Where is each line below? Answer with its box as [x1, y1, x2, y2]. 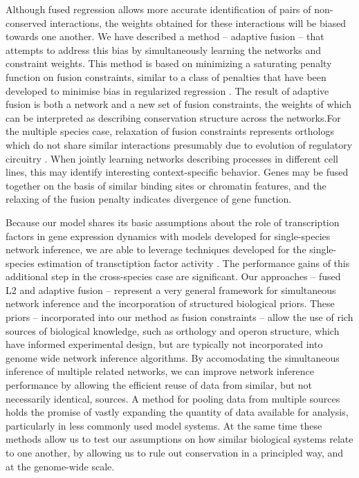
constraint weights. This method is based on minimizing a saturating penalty [6, 56, 332, 71]
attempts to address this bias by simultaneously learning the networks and [6, 42, 322, 57]
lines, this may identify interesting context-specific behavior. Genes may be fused [6, 165, 349, 179]
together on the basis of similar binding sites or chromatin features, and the [6, 178, 326, 192]
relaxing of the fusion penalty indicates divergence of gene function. [6, 192, 292, 206]
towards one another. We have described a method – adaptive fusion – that [6, 29, 324, 44]
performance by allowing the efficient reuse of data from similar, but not [6, 378, 312, 392]
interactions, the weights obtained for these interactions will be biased [49, 15, 347, 30]
